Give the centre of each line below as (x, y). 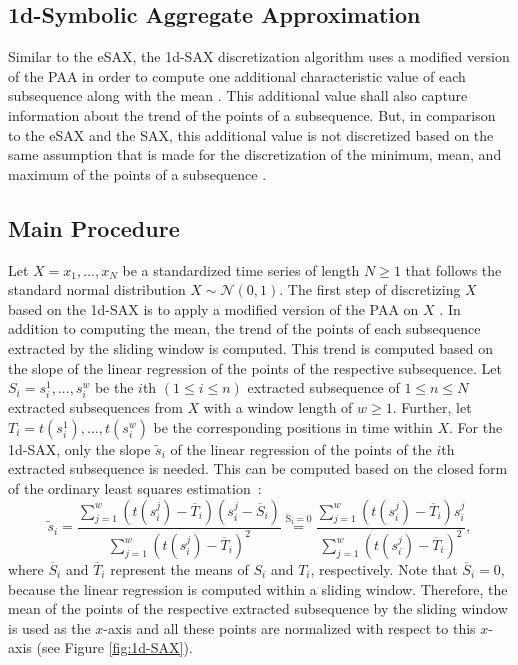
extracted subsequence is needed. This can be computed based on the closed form (258, 468)
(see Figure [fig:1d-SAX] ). (114, 647)
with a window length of (278, 407)
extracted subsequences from (95, 407)
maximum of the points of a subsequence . (137, 173)
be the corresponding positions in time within (293, 426)
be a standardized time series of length (241, 269)
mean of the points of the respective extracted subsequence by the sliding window (258, 608)
